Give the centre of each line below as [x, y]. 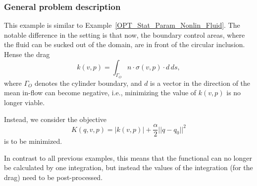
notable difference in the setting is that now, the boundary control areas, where [125, 34]
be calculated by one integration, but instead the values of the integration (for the [128, 167]
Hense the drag [27, 54]
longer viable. [25, 102]
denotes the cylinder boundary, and [88, 83]
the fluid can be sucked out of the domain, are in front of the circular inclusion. [125, 44]
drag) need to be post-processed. [53, 177]
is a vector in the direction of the [200, 83]
